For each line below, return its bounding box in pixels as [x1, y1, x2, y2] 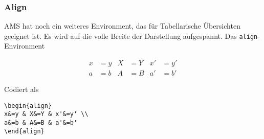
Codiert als [4, 84, 39, 95]
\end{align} [4, 127, 45, 135]
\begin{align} [4, 102, 52, 109]
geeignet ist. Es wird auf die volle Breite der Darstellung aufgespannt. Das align [4, 30, 258, 41]
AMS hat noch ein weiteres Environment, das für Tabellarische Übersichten [4, 20, 240, 31]
